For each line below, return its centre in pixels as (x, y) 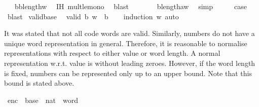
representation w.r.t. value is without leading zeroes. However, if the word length (130, 63)
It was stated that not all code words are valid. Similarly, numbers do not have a (129, 33)
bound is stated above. (39, 83)
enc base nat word (43, 100)
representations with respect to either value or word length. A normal (112, 53)
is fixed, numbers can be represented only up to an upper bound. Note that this (128, 73)
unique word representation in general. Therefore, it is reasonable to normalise (126, 43)
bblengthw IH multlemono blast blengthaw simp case (131, 6)
